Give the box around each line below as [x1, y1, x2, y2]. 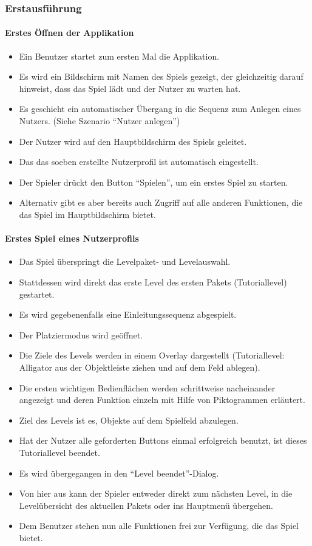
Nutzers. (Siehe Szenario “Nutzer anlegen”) [19, 114, 180, 127]
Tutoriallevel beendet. [19, 446, 100, 458]
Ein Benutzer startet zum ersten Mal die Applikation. [19, 49, 220, 62]
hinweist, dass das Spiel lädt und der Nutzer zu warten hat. [19, 82, 241, 94]
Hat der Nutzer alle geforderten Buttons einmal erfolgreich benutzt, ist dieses [19, 434, 307, 447]
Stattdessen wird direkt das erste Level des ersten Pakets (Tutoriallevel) [19, 275, 287, 288]
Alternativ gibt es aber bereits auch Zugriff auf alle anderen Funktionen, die [19, 196, 303, 209]
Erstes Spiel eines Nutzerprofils [5, 232, 139, 245]
